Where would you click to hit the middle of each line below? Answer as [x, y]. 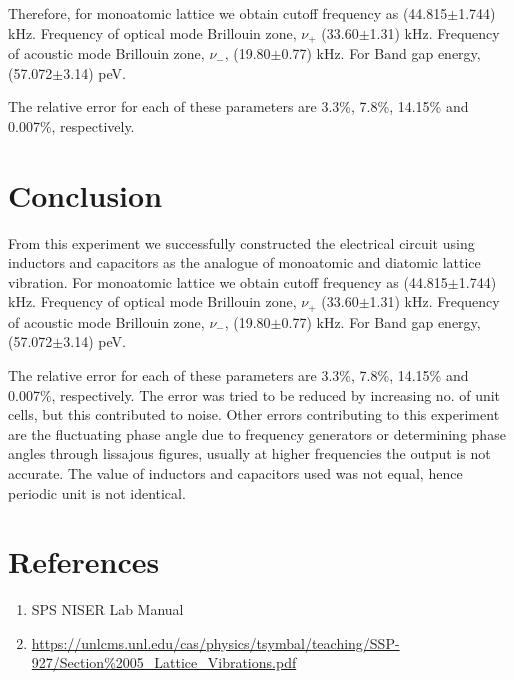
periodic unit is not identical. [97, 492]
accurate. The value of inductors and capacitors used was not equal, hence [235, 472]
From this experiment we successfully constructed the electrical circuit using [241, 242]
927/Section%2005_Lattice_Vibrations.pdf [164, 662]
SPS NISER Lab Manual [107, 609]
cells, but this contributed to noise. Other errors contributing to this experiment [254, 414]
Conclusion [85, 194]
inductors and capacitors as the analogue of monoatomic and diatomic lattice [244, 262]
